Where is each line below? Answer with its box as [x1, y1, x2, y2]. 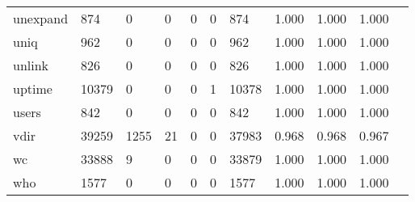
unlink [13, 56, 49, 74]
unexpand [13, 9, 69, 27]
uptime [13, 79, 52, 98]
